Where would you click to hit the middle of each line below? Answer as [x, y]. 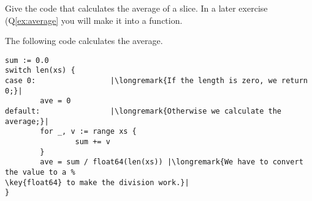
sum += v [93, 142]
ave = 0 [55, 101]
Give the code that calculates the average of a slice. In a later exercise [136, 8]
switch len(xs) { [40, 71]
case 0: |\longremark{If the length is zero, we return [156, 81]
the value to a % [40, 172]
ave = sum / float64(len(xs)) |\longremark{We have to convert [172, 162]
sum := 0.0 [27, 60]
